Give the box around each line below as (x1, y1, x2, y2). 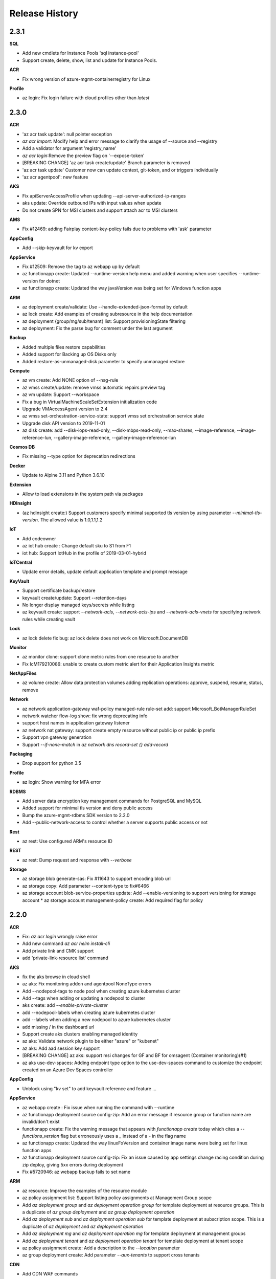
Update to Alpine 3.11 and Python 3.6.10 (22, 472, 105, 478)
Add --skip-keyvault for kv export (22, 245, 93, 251)
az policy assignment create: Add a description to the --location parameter (22, 1245, 180, 1251)
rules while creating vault (22, 616, 76, 622)
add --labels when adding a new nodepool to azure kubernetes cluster (22, 1017, 171, 1023)
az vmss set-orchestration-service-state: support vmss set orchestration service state (22, 413, 204, 419)
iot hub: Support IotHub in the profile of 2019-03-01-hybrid (22, 550, 147, 556)
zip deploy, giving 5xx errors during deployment (22, 1161, 124, 1167)
